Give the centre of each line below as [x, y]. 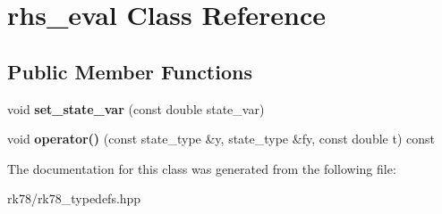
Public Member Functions [130, 71]
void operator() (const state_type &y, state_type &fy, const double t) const [221, 139]
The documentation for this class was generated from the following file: [202, 168]
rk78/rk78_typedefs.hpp [74, 198]
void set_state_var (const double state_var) [136, 108]
